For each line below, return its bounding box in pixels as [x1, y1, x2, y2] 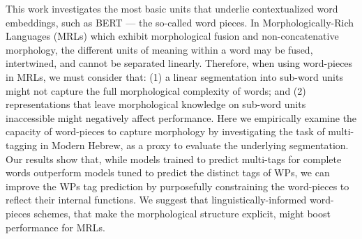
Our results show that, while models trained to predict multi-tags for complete [6, 151, 342, 166]
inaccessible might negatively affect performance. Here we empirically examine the [6, 110, 357, 125]
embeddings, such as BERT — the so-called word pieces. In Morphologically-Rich [6, 15, 354, 29]
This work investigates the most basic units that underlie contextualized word [6, 1, 338, 15]
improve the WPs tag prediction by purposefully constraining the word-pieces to [6, 178, 349, 193]
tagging [6, 137, 38, 152]
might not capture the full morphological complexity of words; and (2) [6, 83, 306, 98]
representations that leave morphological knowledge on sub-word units [6, 97, 306, 111]
